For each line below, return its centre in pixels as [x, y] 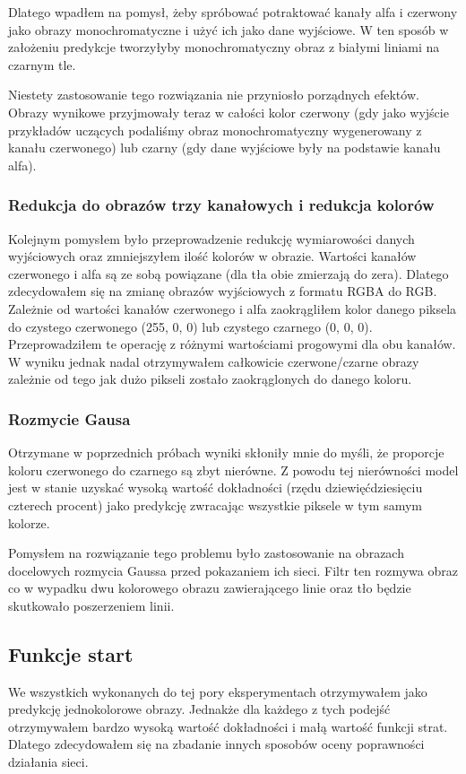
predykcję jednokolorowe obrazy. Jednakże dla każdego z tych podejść [199, 709]
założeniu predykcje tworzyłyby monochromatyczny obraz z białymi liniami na [224, 47]
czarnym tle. [42, 64]
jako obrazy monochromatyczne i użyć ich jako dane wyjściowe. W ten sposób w [229, 29]
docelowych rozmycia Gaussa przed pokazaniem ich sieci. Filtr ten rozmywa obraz [233, 570]
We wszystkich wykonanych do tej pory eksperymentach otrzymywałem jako [218, 691]
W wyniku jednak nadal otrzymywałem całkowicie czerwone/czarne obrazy [214, 361]
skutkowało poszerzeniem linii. [91, 605]
